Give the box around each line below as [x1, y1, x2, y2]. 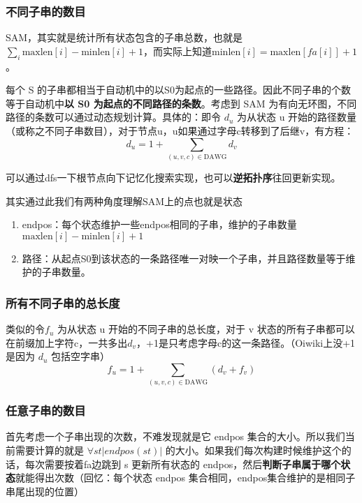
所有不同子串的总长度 [6, 294, 120, 311]
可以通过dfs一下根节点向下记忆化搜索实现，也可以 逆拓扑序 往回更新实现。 [6, 170, 341, 184]
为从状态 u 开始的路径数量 [237, 110, 357, 124]
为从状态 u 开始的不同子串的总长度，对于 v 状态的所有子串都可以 [57, 322, 355, 336]
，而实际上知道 [143, 43, 212, 58]
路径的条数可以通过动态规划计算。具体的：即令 [6, 110, 221, 124]
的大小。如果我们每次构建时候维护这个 [165, 443, 342, 458]
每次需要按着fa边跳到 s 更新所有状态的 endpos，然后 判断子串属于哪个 [24, 456, 341, 471]
